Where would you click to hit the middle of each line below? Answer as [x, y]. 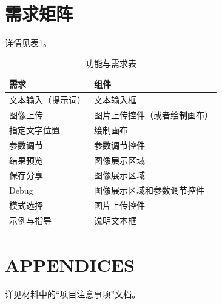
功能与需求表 [111, 63]
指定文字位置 [35, 130]
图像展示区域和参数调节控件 [149, 190]
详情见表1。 [28, 43]
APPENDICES [70, 265]
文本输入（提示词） [47, 100]
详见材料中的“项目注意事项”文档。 [73, 294]
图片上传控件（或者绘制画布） [153, 115]
